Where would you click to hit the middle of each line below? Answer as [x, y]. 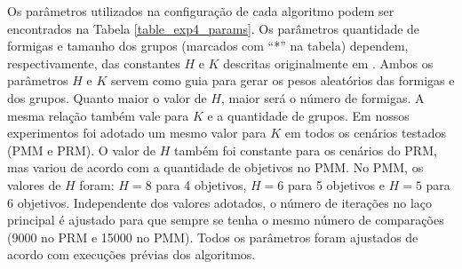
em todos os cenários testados [365, 133]
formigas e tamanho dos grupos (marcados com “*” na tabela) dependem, [208, 46]
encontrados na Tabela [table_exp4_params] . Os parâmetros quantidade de [214, 28]
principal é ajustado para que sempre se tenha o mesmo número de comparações [226, 220]
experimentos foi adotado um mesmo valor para [137, 133]
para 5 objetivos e [336, 184]
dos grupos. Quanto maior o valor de [107, 97]
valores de [34, 184]
